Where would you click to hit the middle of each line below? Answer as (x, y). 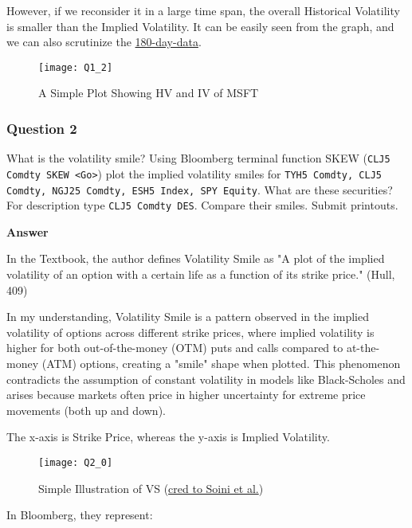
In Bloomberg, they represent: (80, 515)
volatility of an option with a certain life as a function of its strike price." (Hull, (201, 274)
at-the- (363, 348)
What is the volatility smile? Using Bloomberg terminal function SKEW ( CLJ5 (198, 158)
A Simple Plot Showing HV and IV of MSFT (149, 93)
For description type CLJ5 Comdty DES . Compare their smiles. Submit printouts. (202, 205)
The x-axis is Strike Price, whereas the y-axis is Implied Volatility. (168, 437)
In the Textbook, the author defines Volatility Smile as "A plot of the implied (196, 258)
